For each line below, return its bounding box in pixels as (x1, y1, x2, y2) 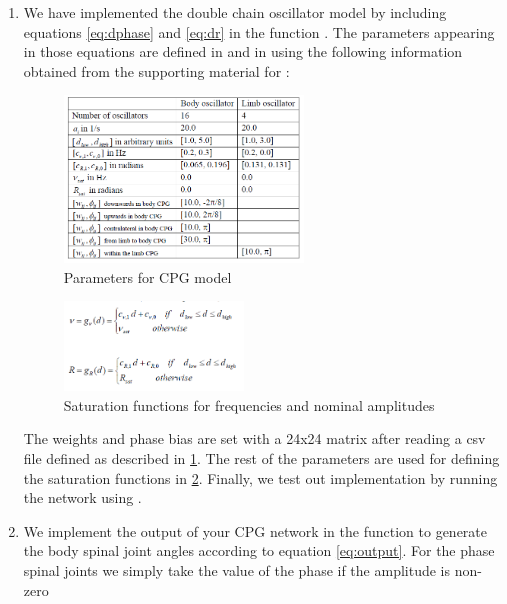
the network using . (23, 487, 142, 508)
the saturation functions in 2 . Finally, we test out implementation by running (23, 467, 498, 488)
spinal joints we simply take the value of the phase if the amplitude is (23, 559, 450, 580)
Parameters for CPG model (63, 266, 232, 287)
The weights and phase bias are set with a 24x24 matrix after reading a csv (23, 428, 486, 449)
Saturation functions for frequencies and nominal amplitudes (63, 394, 435, 415)
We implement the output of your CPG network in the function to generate (23, 520, 487, 541)
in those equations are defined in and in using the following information (23, 41, 463, 62)
